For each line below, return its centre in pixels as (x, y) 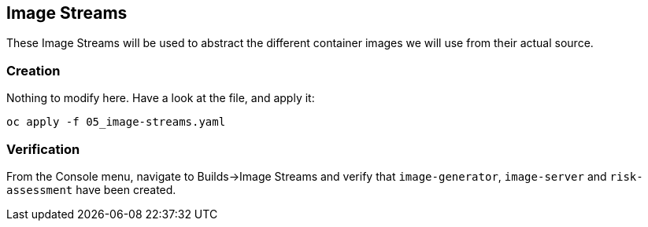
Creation (33, 70)
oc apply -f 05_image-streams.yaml (116, 122)
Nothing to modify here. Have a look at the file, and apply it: (161, 98)
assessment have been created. (91, 189)
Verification (43, 149)
